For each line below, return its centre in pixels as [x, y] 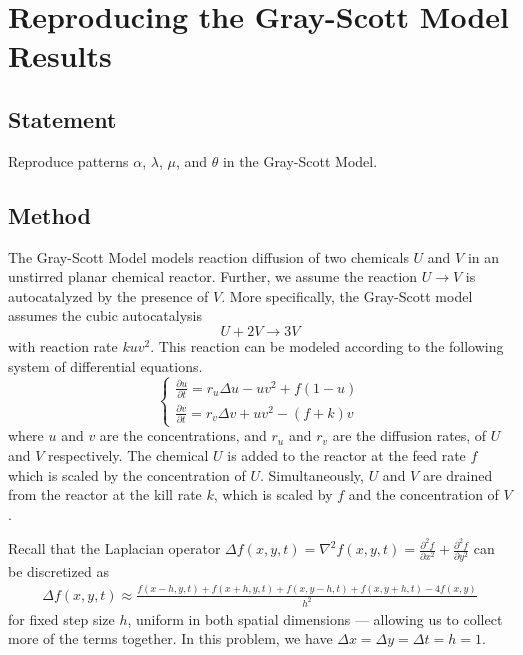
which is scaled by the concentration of [127, 474]
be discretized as [58, 570]
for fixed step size [61, 618]
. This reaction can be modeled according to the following [327, 345]
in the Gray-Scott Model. [300, 160]
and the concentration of [423, 494]
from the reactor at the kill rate [105, 494]
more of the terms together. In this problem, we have [170, 638]
